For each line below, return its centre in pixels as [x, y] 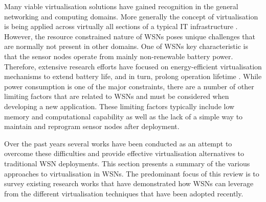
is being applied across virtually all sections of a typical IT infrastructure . [121, 26]
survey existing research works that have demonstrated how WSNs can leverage [129, 183]
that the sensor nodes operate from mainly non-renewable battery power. [119, 56]
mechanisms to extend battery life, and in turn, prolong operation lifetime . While [133, 76]
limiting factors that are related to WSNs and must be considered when [117, 96]
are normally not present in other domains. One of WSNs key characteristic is [126, 46]
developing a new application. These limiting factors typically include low [119, 106]
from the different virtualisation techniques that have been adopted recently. [124, 193]
